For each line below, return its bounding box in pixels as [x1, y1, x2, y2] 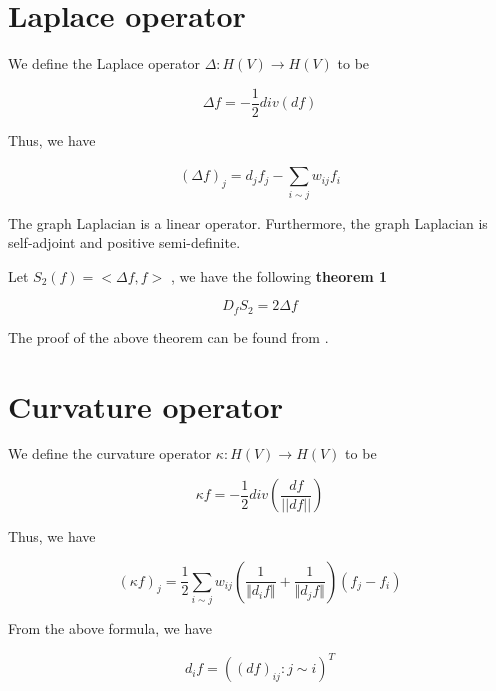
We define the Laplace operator [8, 53, 200, 74]
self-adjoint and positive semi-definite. [8, 232, 241, 253]
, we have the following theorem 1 [170, 265, 388, 286]
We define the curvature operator [8, 443, 212, 464]
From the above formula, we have [8, 617, 213, 638]
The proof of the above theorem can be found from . [8, 326, 329, 347]
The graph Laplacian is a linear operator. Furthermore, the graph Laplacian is [8, 212, 488, 233]
